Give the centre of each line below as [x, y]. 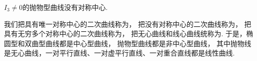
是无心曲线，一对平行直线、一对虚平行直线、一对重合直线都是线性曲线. [119, 53]
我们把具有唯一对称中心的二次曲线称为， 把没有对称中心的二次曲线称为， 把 [128, 24]
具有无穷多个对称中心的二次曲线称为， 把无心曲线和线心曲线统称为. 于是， [125, 33]
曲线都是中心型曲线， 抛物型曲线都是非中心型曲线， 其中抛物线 [148, 43]
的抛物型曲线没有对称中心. [65, 7]
